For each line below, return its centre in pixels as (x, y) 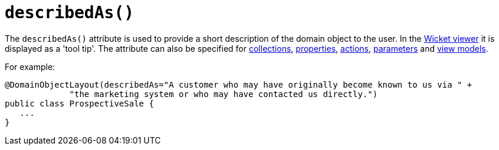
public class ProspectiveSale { (79, 103)
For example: (30, 66)
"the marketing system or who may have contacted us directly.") (224, 94)
